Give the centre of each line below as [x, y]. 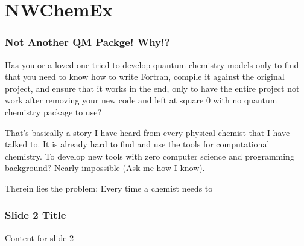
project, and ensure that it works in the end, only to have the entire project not [152, 88]
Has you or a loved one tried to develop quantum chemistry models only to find [152, 64]
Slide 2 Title [36, 215]
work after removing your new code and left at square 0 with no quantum [141, 100]
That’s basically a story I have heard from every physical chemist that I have [147, 132]
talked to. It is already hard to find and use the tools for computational [137, 144]
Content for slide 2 [40, 237]
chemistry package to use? [53, 112]
